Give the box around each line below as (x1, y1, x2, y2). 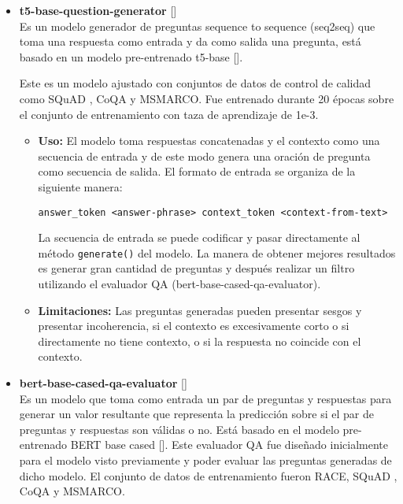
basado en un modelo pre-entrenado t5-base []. (19, 48, 243, 65)
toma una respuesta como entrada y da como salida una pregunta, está (19, 33, 361, 50)
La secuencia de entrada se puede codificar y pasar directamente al (38, 229, 360, 246)
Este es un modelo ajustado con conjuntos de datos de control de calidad (19, 75, 372, 91)
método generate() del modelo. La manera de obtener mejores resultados (38, 244, 396, 261)
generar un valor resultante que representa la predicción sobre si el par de (19, 406, 374, 422)
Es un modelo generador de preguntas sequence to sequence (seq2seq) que (19, 17, 375, 34)
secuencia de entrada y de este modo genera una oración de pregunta (38, 147, 371, 164)
